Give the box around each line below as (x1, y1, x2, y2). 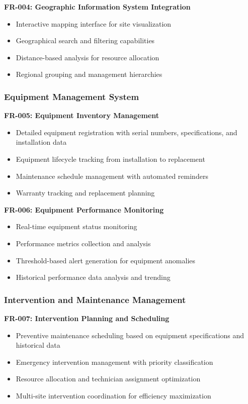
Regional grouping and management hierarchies (16, 69, 162, 79)
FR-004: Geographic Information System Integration (4, 2, 191, 12)
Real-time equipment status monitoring (16, 221, 137, 232)
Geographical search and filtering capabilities (16, 35, 155, 46)
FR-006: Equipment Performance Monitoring (4, 204, 164, 215)
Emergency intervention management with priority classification (16, 356, 213, 367)
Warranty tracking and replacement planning (16, 187, 155, 198)
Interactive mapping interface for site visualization (16, 18, 172, 29)
